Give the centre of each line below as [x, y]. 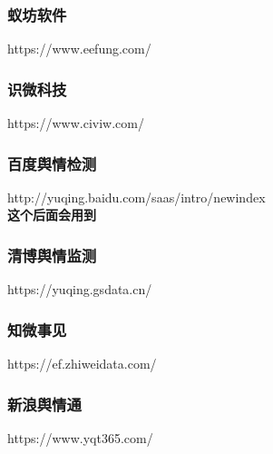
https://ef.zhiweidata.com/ [82, 364]
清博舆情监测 [52, 255]
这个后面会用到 [52, 215]
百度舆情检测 [52, 163]
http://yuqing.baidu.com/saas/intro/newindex [136, 197]
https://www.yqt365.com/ [80, 437]
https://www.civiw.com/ [76, 123]
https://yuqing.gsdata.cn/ [80, 289]
